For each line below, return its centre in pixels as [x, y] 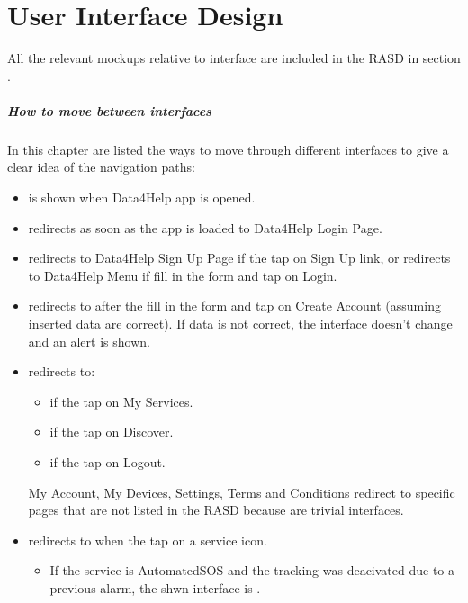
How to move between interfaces [109, 110]
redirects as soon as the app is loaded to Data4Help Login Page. [205, 227]
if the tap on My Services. [121, 401]
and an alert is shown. [89, 341]
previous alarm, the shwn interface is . [155, 587]
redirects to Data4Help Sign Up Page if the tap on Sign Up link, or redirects [239, 258]
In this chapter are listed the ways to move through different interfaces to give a [228, 149]
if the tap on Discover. [112, 432]
